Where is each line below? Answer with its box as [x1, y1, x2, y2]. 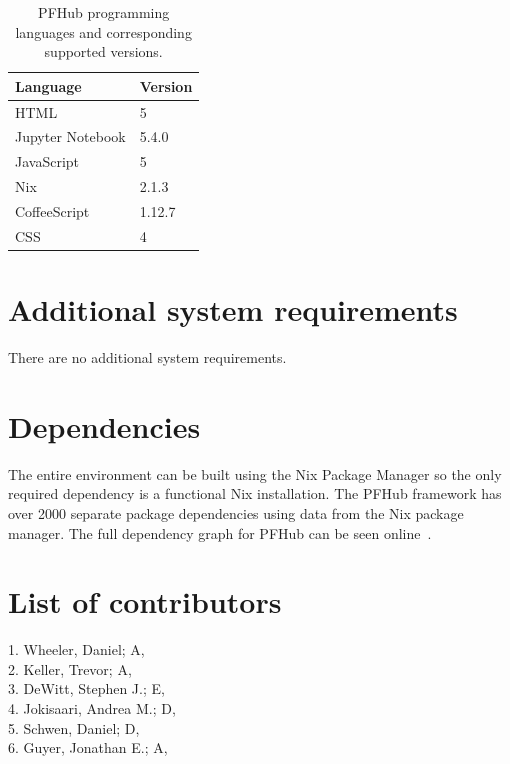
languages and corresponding [15, 21, 192, 42]
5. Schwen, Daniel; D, [8, 717, 140, 738]
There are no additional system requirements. [8, 347, 287, 368]
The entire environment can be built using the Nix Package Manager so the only [8, 463, 502, 484]
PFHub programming [38, 2, 170, 22]
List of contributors [8, 581, 282, 622]
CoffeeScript [15, 201, 90, 221]
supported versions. [44, 41, 163, 62]
